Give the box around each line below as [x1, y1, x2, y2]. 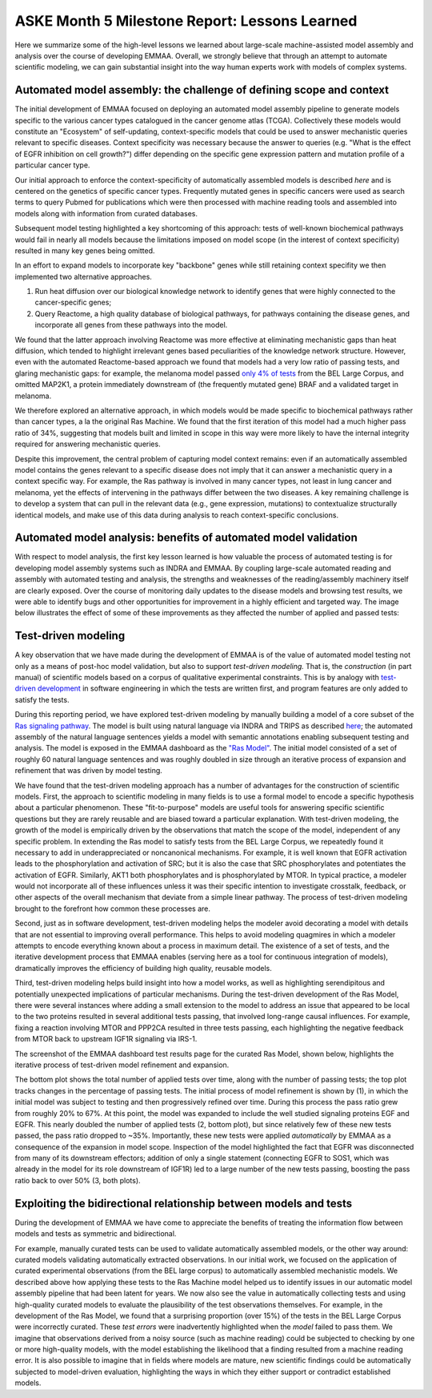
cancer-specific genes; [34, 297, 112, 308]
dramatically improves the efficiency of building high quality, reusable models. [14, 963, 272, 973]
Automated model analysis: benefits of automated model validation [14, 531, 358, 545]
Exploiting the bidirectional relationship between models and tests [14, 1196, 353, 1210]
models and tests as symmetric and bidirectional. [14, 1229, 177, 1239]
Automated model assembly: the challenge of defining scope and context [14, 83, 390, 97]
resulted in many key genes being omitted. [14, 245, 155, 256]
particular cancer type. [14, 160, 90, 170]
